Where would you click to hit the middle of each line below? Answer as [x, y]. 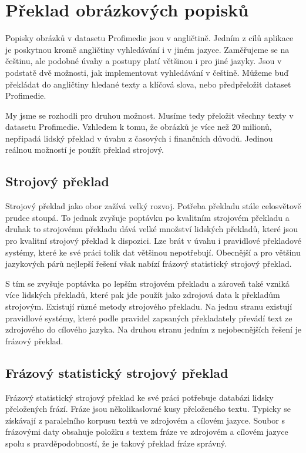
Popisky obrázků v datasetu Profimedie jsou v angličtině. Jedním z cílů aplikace [149, 38]
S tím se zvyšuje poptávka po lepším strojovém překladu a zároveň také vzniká [147, 283]
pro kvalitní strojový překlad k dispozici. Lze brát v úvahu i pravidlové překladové [153, 241]
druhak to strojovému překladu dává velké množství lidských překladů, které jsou [152, 229]
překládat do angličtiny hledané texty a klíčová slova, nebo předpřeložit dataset [148, 84]
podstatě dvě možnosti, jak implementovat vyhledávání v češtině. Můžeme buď [147, 72]
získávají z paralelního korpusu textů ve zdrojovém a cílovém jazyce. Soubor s [145, 420]
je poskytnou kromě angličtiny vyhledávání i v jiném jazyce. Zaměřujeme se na [147, 49]
